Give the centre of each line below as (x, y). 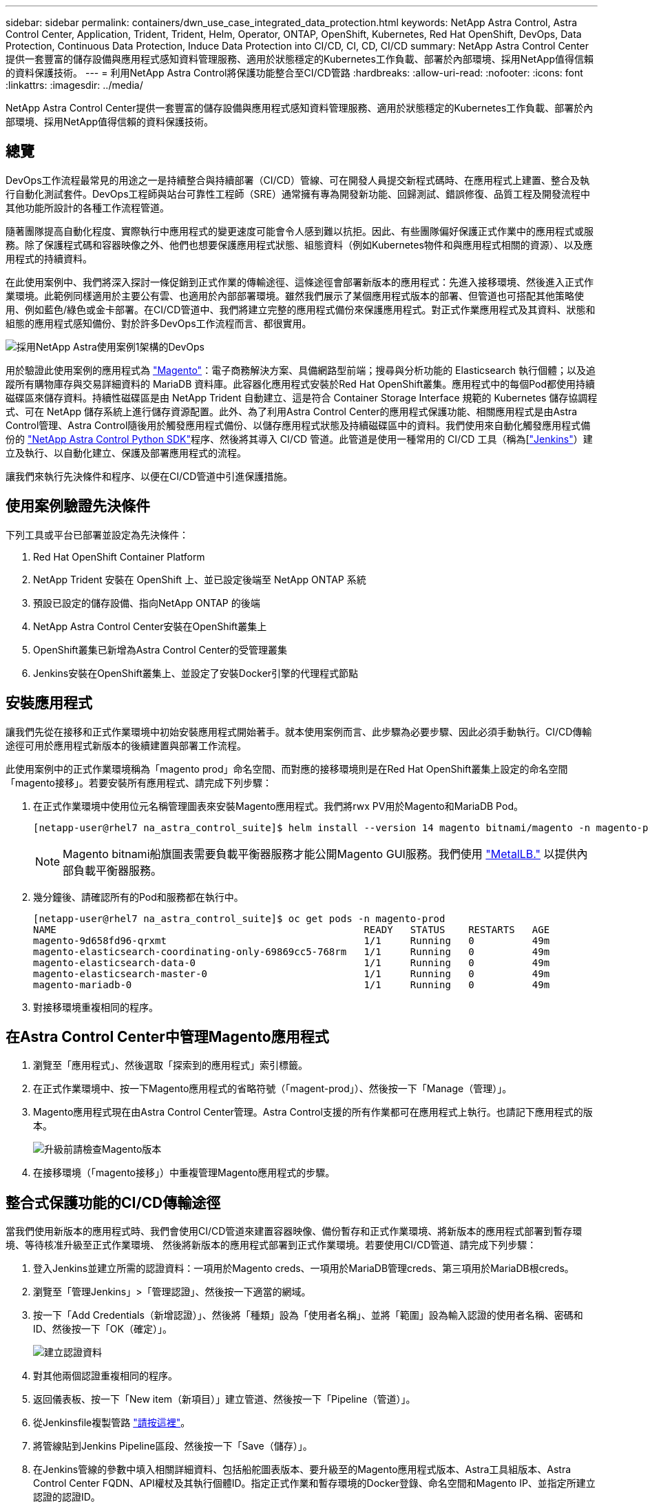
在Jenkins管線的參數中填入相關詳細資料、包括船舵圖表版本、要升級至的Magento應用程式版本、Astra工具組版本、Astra (302, 1470)
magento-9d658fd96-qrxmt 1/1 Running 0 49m (292, 940)
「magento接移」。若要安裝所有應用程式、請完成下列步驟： (139, 782)
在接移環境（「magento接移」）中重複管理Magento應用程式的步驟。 (184, 1173)
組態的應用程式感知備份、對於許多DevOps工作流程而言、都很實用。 (159, 323)
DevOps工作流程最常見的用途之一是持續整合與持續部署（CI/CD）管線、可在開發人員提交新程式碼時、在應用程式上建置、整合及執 (297, 180)
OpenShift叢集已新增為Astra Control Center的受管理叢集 (160, 649)
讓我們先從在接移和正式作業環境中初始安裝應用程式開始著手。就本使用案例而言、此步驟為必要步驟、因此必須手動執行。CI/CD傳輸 (299, 731)
